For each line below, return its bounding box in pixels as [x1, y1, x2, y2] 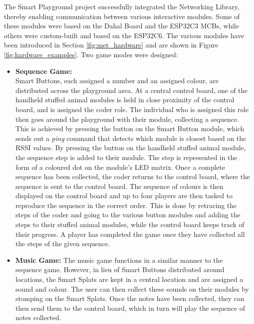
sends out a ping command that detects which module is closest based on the [15, 133, 246, 143]
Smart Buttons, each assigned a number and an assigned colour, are [15, 75, 219, 86]
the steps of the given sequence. [15, 238, 110, 249]
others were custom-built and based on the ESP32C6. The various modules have [4, 30, 244, 40]
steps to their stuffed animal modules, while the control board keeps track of [15, 219, 245, 230]
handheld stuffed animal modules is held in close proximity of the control [15, 94, 234, 105]
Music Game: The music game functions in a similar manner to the [15, 255, 223, 265]
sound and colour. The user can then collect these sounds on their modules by [15, 283, 249, 294]
